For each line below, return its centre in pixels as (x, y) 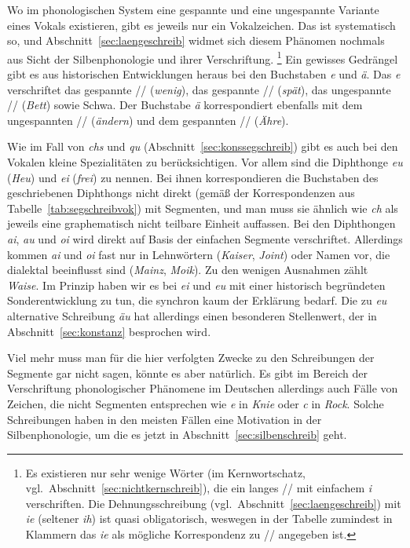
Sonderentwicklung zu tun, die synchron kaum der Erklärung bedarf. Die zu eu (197, 300)
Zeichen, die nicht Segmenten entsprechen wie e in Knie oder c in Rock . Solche (196, 403)
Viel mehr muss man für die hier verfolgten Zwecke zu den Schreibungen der (191, 358)
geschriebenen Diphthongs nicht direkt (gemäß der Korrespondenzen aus (181, 193)
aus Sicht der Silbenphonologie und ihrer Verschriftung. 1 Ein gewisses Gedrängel (203, 57)
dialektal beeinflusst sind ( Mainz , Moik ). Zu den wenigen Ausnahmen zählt (188, 270)
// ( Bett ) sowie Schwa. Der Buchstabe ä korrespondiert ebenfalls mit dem (185, 105)
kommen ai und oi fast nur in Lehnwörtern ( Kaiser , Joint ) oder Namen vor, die (199, 254)
